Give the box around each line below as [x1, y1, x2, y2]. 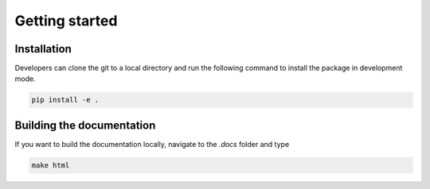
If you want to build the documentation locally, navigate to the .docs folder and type [14, 139, 290, 148]
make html [31, 160, 70, 170]
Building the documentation [14, 118, 156, 132]
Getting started [14, 12, 118, 29]
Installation [14, 42, 72, 56]
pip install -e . [31, 95, 100, 105]
